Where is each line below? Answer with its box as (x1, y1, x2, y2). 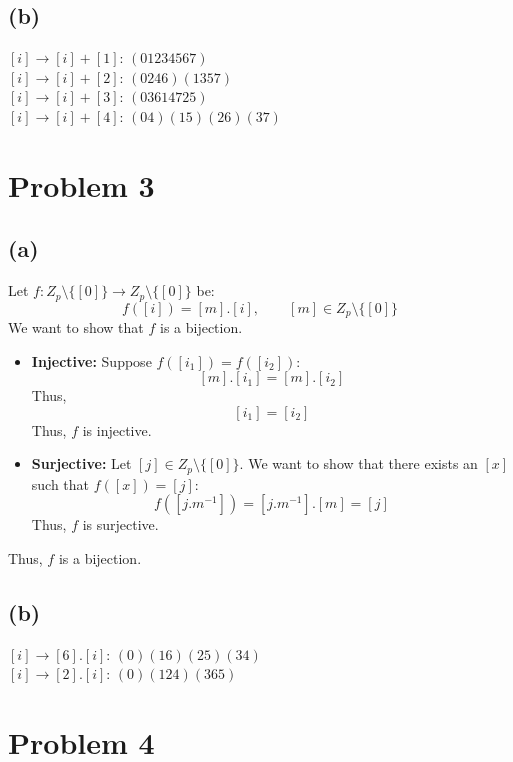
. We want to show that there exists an (239, 453, 478, 474)
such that (31, 473, 90, 494)
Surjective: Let (31, 453, 132, 474)
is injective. (82, 419, 152, 440)
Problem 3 (8, 164, 155, 205)
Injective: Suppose (31, 350, 152, 371)
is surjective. (82, 514, 159, 535)
